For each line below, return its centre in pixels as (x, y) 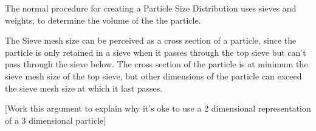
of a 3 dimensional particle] (56, 120)
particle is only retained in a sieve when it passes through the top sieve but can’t (156, 52)
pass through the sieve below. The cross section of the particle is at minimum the (156, 64)
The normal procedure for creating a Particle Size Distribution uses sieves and (151, 8)
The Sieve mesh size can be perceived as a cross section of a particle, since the (151, 40)
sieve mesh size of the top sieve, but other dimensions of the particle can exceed (153, 76)
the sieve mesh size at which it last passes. (84, 88)
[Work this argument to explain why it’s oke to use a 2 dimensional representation (158, 108)
